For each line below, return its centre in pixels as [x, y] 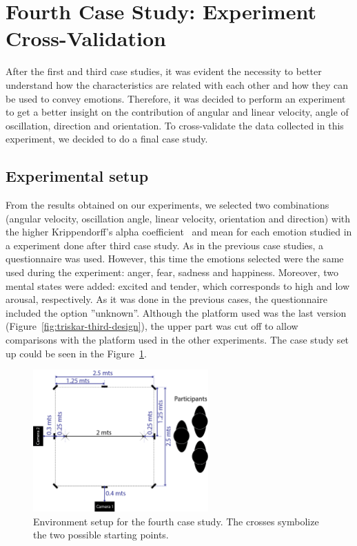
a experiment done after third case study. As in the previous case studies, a [165, 245]
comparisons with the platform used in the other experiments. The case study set [177, 340]
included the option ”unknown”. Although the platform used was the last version [176, 312]
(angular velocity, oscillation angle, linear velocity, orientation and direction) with [178, 218]
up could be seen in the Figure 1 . [76, 353]
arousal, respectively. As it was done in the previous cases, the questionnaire [167, 299]
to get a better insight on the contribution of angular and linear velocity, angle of [177, 112]
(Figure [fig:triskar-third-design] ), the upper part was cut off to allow [152, 326]
